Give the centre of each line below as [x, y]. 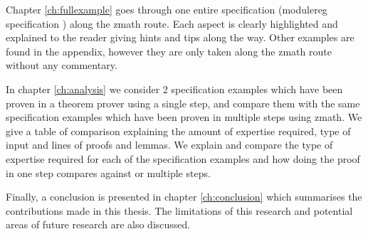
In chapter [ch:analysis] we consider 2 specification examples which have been [174, 89]
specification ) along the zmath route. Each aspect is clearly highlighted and [172, 23]
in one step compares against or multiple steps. [108, 172]
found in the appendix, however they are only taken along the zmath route [169, 51]
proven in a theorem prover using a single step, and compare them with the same [183, 103]
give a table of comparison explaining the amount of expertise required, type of [178, 131]
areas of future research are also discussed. [98, 224]
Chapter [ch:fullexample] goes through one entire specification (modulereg [167, 9]
